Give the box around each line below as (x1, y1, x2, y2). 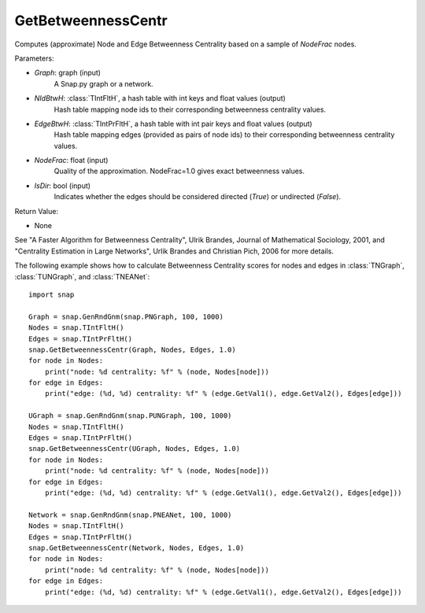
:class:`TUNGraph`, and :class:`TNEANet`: (14, 271, 150, 281)
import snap (28, 290, 75, 299)
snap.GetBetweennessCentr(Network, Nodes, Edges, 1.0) (28, 543, 245, 552)
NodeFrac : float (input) (34, 156, 109, 165)
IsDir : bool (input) (34, 181, 91, 190)
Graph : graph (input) (34, 68, 102, 78)
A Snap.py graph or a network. (54, 79, 153, 88)
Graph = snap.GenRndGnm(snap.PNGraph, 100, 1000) (28, 312, 224, 321)
